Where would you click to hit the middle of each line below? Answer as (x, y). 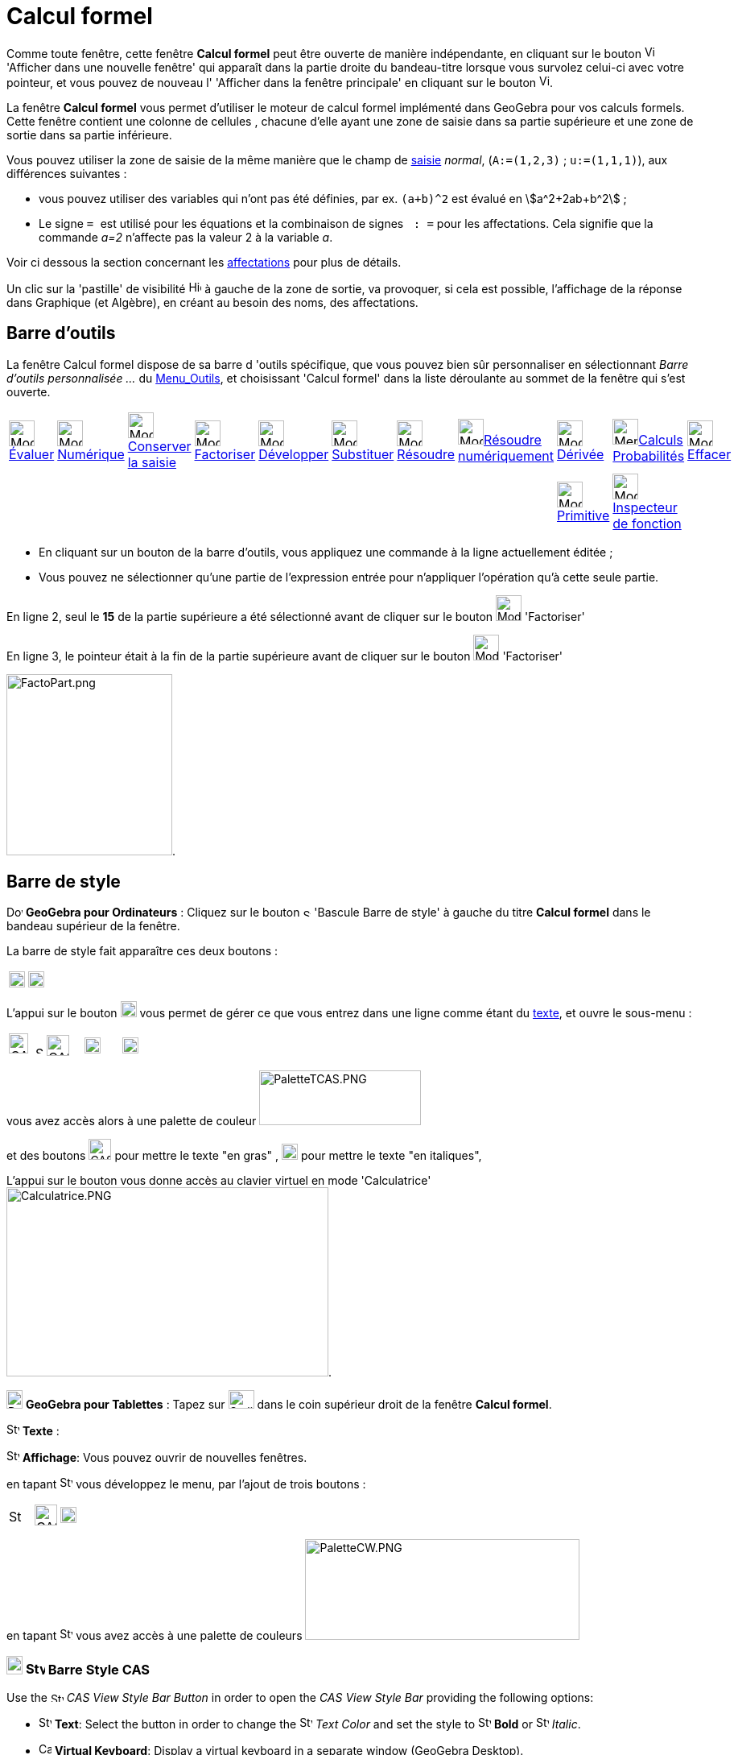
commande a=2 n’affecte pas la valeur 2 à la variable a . (186, 237)
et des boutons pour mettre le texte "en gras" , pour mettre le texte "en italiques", (244, 1156)
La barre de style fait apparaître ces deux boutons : (142, 951)
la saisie (152, 462)
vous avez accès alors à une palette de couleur (132, 1121)
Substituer (363, 454)
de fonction (647, 523)
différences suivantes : (67, 173)
